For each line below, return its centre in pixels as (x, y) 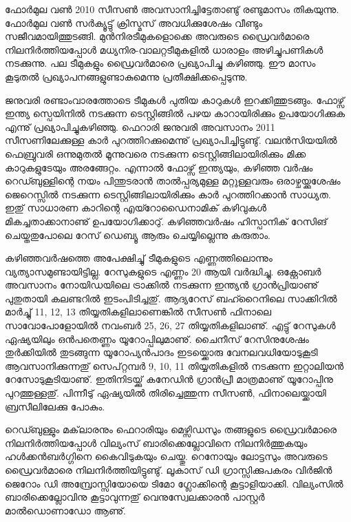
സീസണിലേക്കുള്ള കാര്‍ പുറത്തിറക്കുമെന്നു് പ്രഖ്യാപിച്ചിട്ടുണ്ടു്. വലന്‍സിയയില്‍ (171, 140)
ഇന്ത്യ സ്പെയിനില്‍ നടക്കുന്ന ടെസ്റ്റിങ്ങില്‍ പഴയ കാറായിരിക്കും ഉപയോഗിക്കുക (175, 113)
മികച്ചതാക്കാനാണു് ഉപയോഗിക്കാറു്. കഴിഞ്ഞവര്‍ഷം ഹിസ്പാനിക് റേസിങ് (166, 221)
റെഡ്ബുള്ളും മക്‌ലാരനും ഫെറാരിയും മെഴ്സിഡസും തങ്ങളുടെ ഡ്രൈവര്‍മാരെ (171, 429)
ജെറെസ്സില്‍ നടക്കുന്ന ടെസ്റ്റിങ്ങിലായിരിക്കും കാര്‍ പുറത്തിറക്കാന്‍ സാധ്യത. (168, 194)
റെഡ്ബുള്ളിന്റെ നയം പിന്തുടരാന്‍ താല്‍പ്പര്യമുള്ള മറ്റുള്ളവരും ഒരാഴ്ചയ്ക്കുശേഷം (173, 181)
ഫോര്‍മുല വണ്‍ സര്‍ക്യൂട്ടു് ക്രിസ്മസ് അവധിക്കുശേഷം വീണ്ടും (134, 22)
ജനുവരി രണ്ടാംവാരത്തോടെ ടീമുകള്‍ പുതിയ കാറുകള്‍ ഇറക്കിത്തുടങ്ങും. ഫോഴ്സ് (175, 100)
